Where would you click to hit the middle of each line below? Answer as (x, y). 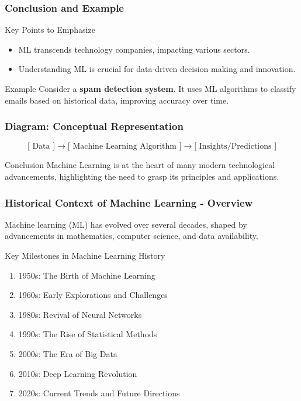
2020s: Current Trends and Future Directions (99, 393)
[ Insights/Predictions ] (236, 147)
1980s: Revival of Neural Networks (80, 314)
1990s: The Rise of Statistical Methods (88, 334)
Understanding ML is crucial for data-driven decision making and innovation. (157, 69)
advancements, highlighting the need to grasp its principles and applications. (142, 176)
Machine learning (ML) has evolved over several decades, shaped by (126, 224)
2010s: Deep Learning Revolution (78, 373)
